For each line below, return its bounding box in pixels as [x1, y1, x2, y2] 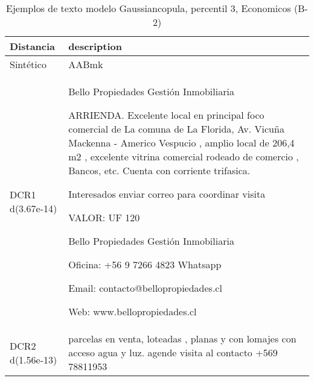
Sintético [10, 57, 46, 71]
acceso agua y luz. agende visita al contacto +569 [68, 345, 278, 359]
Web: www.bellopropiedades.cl [68, 304, 197, 318]
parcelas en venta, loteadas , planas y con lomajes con [68, 332, 296, 345]
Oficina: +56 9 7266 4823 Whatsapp [68, 257, 222, 271]
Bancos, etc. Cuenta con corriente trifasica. [68, 163, 251, 177]
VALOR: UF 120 [68, 210, 140, 224]
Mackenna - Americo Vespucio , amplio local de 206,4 [68, 136, 295, 150]
